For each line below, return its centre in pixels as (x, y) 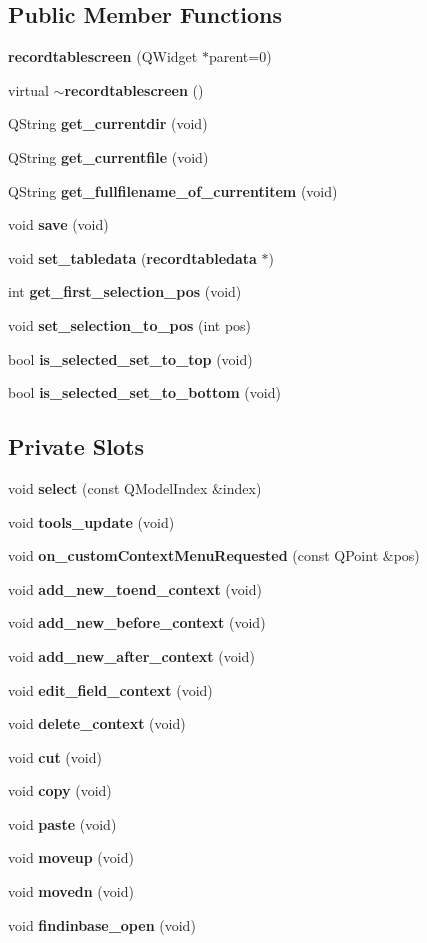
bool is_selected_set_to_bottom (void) (144, 392)
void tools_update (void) (91, 521)
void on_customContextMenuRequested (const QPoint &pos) (214, 555)
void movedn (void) (71, 891)
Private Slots (76, 446)
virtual (28, 89)
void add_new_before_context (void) (137, 622)
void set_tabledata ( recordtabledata (132, 257)
